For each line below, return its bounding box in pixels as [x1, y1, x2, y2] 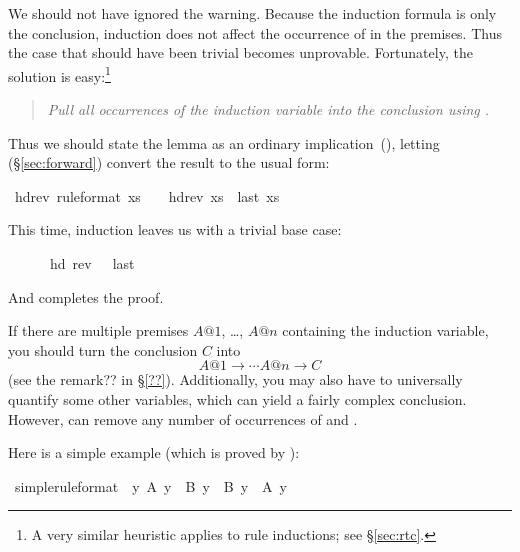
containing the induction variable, [282, 320, 489, 341]
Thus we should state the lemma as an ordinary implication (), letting [8, 132, 440, 153]
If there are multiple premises [8, 320, 189, 341]
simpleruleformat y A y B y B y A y [14, 475, 288, 496]
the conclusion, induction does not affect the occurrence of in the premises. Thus [8, 22, 502, 43]
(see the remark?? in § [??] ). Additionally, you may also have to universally [8, 369, 463, 390]
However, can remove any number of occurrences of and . [8, 408, 358, 429]
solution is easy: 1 [8, 62, 111, 86]
